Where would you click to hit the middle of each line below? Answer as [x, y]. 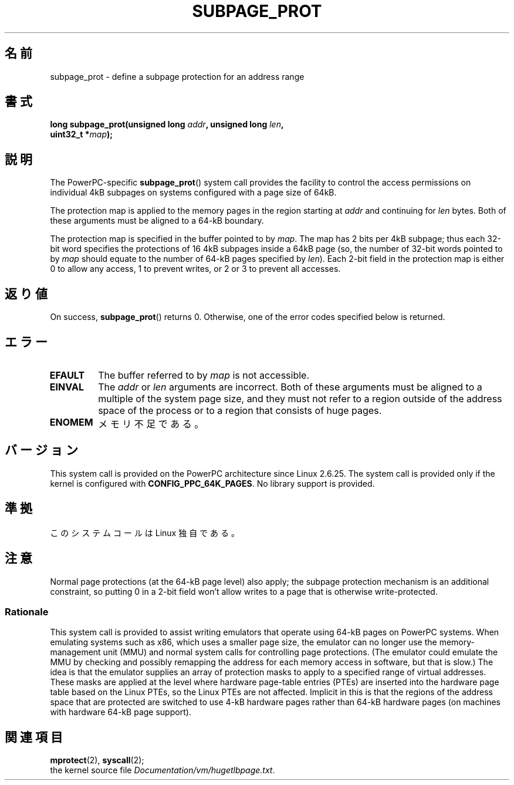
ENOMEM [71, 422]
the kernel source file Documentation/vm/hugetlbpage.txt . [163, 770]
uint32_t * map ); [82, 134]
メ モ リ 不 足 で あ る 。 [151, 424]
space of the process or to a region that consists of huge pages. [240, 410]
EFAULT [67, 375]
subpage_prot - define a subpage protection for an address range [177, 76]
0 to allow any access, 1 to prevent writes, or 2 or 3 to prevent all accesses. [195, 269]
